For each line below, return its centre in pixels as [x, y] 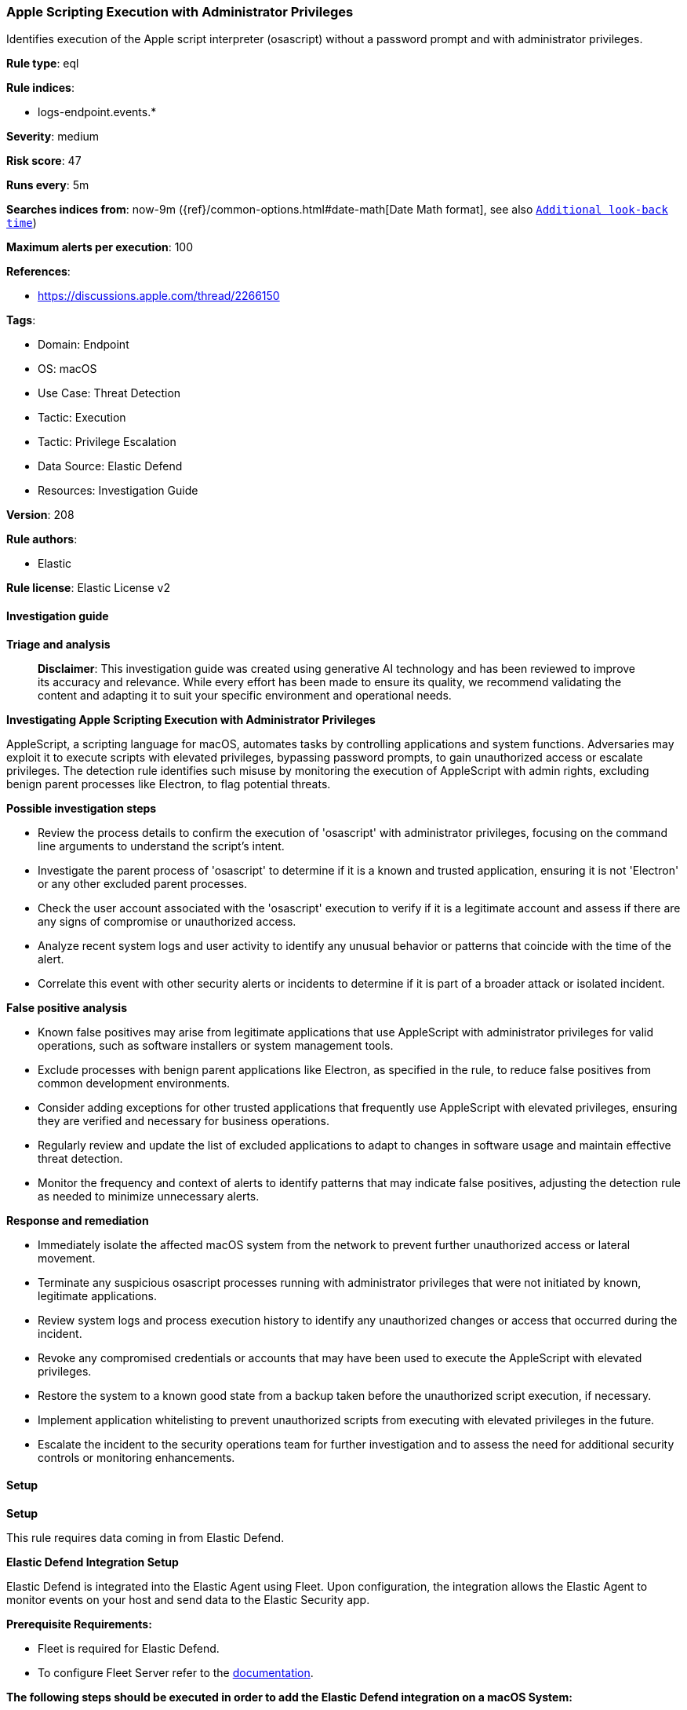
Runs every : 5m [48, 185]
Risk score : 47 [44, 161]
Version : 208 [40, 515]
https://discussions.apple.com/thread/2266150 [159, 296]
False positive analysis [67, 1007]
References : [38, 272]
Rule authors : [42, 539]
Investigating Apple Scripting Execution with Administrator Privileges [191, 719]
